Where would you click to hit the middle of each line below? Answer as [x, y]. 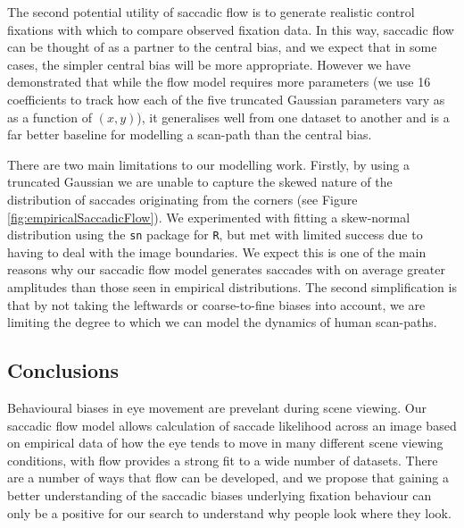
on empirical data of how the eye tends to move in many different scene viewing [225, 443]
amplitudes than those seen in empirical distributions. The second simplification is [232, 286]
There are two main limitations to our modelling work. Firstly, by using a [208, 164]
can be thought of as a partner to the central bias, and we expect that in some [222, 47]
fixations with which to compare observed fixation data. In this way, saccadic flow [231, 29]
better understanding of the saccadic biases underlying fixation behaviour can [220, 494]
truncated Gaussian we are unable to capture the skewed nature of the [200, 182]
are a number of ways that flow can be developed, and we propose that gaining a [228, 478]
